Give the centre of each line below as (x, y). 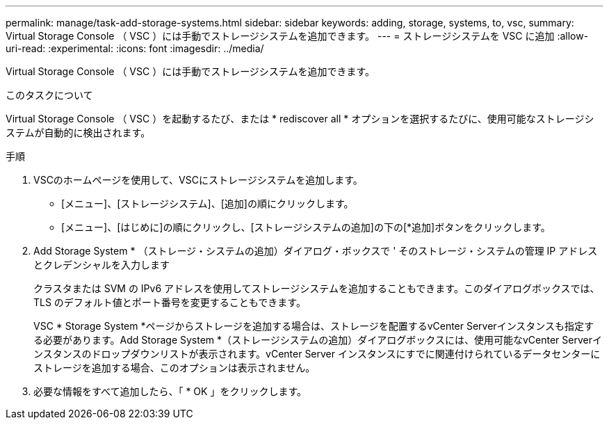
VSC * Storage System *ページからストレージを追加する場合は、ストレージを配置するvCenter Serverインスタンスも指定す (314, 326)
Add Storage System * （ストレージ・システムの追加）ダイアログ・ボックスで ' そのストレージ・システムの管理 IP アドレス (316, 251)
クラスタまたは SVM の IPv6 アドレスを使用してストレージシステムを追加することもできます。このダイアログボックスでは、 (317, 288)
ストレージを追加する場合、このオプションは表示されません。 (174, 368)
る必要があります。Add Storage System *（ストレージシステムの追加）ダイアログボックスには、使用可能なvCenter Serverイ (318, 340)
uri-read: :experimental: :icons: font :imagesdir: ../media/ (135, 48)
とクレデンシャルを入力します (101, 265)
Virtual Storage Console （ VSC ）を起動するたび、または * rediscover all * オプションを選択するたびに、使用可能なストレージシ (300, 119)
